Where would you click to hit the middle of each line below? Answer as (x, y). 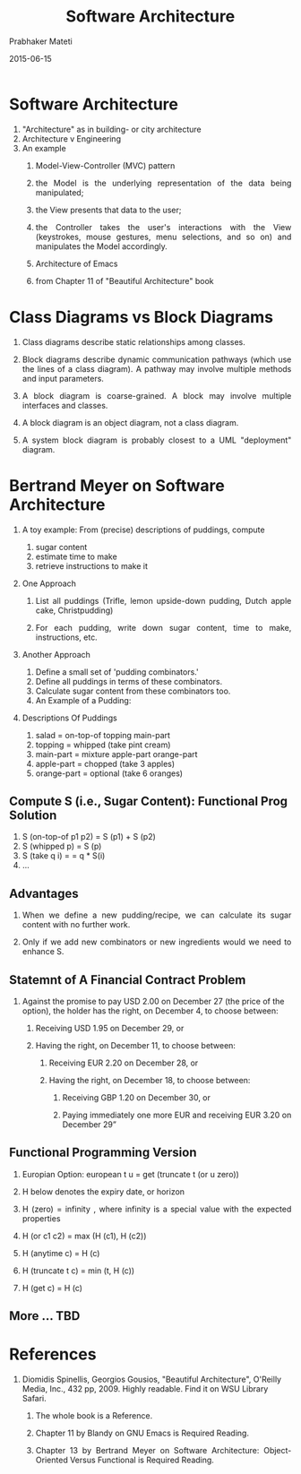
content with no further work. (76, 925)
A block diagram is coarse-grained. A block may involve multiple (157, 395)
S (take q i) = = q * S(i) (64, 856)
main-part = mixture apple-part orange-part (116, 754)
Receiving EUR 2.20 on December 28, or (124, 1063)
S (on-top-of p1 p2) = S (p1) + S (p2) (89, 837)
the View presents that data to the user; (108, 210)
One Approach (49, 583)
